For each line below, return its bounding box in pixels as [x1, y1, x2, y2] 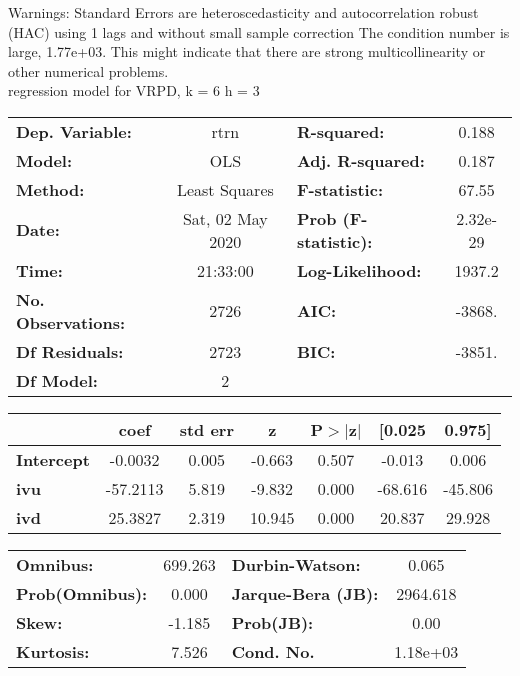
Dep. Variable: [16, 119, 132, 143]
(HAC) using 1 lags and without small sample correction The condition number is [8, 21, 510, 42]
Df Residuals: [16, 339, 124, 363]
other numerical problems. [8, 60, 169, 81]
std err [179, 417, 234, 441]
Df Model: [16, 368, 98, 392]
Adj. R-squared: [296, 148, 425, 172]
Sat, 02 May [182, 206, 268, 230]
